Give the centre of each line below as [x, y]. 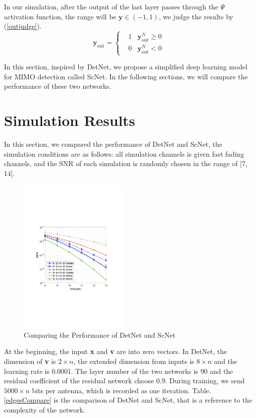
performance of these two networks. [58, 86]
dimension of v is [30, 361]
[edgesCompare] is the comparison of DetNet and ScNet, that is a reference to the [128, 400]
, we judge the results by [196, 16]
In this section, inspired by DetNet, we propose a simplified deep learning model [126, 67]
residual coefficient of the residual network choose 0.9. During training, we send [125, 381]
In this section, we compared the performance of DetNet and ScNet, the [113, 144]
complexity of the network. [45, 409]
